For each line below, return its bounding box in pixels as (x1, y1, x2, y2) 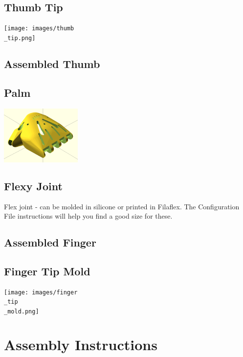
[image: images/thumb (4, 25, 74, 32)
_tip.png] (4, 34, 36, 42)
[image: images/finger (4, 289, 78, 296)
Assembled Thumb (4, 56, 100, 71)
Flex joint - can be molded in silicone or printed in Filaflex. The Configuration (4, 201, 240, 211)
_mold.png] (4, 308, 39, 315)
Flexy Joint (4, 178, 63, 193)
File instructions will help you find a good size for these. (4, 211, 173, 221)
